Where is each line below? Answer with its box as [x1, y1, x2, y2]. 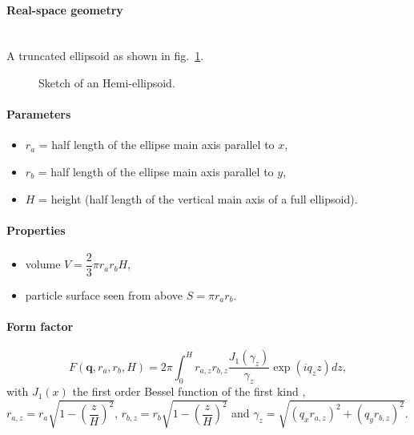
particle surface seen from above [25, 287, 183, 304]
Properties [6, 221, 66, 238]
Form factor [6, 318, 74, 335]
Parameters [6, 106, 71, 123]
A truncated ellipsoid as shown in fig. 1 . [6, 47, 204, 64]
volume [25, 256, 61, 272]
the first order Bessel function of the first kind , [72, 383, 306, 400]
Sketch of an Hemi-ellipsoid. [38, 74, 175, 91]
